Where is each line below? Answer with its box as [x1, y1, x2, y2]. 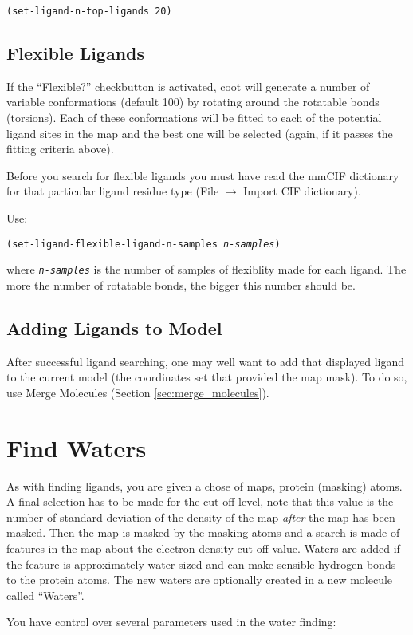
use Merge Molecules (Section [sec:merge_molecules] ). [6, 384, 269, 400]
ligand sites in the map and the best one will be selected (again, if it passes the [6, 124, 393, 141]
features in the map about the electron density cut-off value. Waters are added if [6, 540, 400, 556]
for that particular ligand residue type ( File [6, 183, 219, 199]
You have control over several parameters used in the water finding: [6, 613, 336, 630]
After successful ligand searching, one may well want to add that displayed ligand [6, 353, 405, 369]
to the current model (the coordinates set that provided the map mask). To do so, [6, 369, 407, 385]
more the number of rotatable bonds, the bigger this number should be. [6, 276, 356, 293]
